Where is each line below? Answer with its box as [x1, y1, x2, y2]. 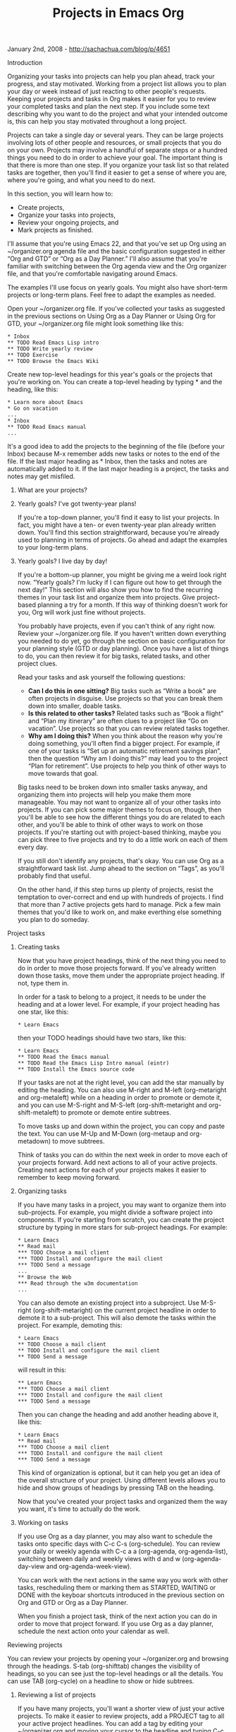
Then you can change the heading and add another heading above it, [17, 1411, 218, 1419]
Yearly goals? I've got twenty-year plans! [17, 499, 137, 508]
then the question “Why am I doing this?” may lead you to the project [27, 754, 228, 763]
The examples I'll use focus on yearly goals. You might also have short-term [7, 283, 228, 292]
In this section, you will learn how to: [7, 189, 113, 198]
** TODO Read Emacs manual [7, 424, 87, 431]
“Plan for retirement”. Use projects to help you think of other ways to [27, 761, 227, 771]
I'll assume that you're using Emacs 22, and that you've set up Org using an [7, 239, 227, 248]
